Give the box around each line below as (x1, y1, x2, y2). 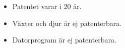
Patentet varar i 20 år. (12, 1, 82, 11)
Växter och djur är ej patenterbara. (12, 17, 122, 28)
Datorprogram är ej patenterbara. (12, 34, 116, 45)
